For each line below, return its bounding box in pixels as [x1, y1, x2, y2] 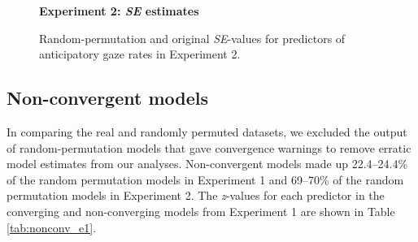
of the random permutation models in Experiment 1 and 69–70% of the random [7, 171, 404, 188]
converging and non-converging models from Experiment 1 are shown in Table [7, 202, 395, 219]
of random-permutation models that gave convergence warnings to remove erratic [7, 139, 411, 156]
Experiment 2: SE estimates [39, 2, 199, 19]
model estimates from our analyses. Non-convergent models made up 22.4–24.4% [7, 155, 408, 172]
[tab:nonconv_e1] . [7, 218, 97, 236]
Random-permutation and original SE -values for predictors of [39, 29, 346, 46]
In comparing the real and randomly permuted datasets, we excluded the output [7, 123, 407, 140]
